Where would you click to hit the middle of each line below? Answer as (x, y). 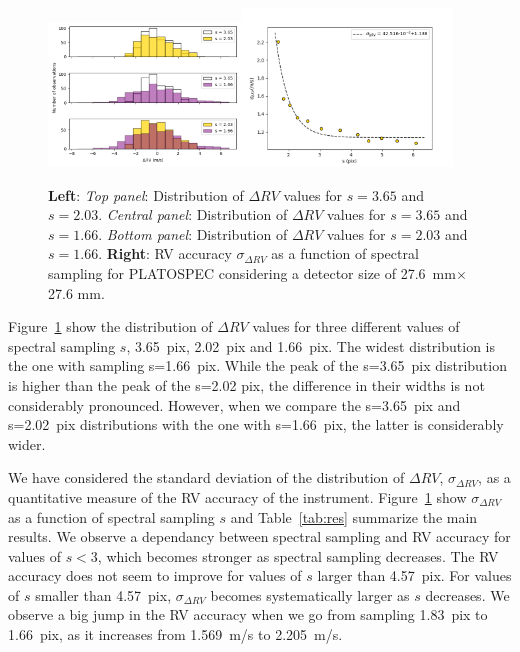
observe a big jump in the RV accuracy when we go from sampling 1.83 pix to (248, 614)
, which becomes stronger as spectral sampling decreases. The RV (298, 555)
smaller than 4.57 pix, (103, 594)
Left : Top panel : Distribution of (146, 194)
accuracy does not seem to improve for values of (155, 575)
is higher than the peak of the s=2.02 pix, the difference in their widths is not (246, 384)
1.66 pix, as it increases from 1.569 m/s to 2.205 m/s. (175, 634)
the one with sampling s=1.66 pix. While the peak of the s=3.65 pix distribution (257, 365)
